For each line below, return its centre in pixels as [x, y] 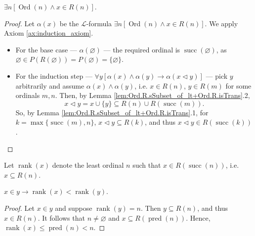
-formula [99, 23]
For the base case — [46, 49]
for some [238, 85]
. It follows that [61, 217]
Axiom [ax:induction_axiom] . [49, 33]
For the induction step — [54, 75]
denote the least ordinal [88, 165]
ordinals [28, 95]
